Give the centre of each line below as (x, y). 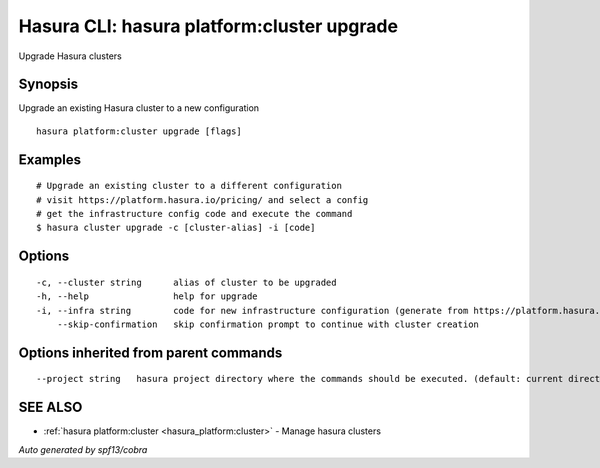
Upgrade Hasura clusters (70, 56)
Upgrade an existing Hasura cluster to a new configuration (139, 108)
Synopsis (48, 84)
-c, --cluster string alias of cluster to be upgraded (186, 282)
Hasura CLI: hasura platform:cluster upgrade (208, 26)
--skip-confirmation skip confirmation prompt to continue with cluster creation (268, 324)
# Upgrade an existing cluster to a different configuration (189, 186)
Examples (50, 159)
